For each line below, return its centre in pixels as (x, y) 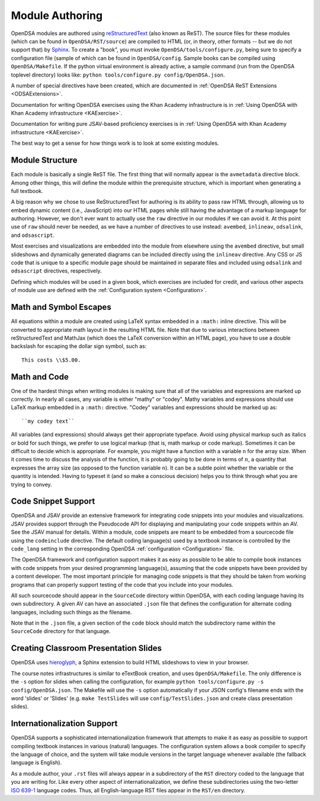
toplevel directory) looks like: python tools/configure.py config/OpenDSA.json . (118, 75)
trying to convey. (32, 485)
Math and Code (40, 377)
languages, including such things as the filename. (71, 612)
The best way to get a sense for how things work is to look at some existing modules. (115, 143)
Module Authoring (57, 15)
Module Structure (44, 160)
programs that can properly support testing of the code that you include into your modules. (122, 584)
